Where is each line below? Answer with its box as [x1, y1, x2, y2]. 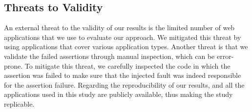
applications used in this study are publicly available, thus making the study [4, 89, 233, 99]
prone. [4, 60, 23, 71]
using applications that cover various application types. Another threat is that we [4, 41, 248, 52]
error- [216, 51, 234, 61]
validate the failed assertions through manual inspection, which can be [4, 51, 215, 61]
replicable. [4, 98, 35, 109]
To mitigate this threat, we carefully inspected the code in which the [24, 60, 231, 71]
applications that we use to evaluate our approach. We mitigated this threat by [4, 32, 241, 42]
